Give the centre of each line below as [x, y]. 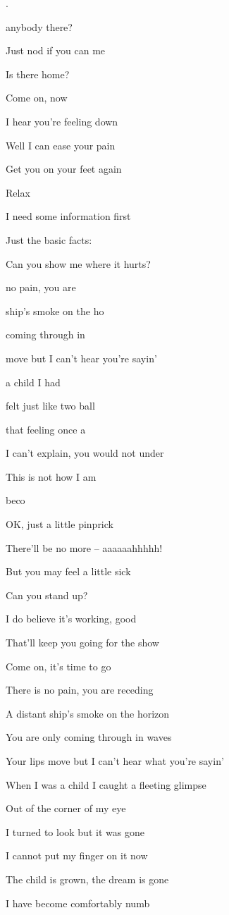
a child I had [33, 382]
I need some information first [68, 216]
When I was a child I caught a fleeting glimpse [106, 784]
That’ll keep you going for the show [82, 643]
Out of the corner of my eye [66, 808]
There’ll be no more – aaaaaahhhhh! [84, 547]
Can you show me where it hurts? [78, 263]
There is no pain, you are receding [80, 690]
